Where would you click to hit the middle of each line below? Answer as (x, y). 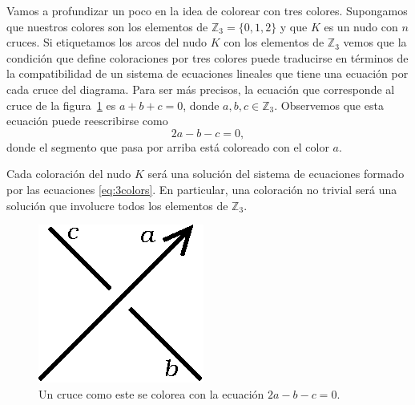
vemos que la (375, 42)
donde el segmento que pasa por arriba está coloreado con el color (168, 146)
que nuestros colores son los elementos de (107, 26)
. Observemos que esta (329, 105)
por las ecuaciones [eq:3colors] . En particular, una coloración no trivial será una (202, 189)
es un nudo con (361, 26)
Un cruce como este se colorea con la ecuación (151, 393)
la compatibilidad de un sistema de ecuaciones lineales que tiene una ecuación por (207, 73)
